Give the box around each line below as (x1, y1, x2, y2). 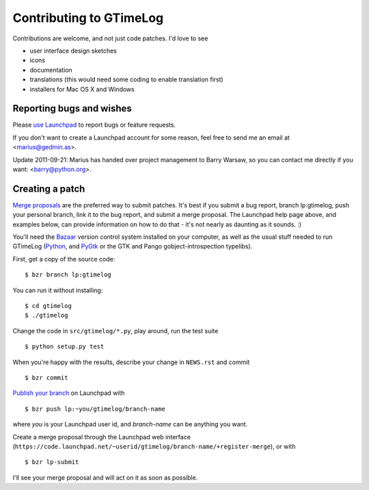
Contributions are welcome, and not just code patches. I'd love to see (12, 34, 208, 42)
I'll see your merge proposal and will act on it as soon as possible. (12, 473, 198, 482)
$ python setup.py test (25, 343, 105, 350)
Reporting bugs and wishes (12, 103, 133, 114)
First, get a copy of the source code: (12, 255, 115, 263)
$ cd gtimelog (25, 302, 72, 309)
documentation (29, 66, 73, 74)
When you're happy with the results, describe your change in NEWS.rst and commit (12, 358, 250, 366)
